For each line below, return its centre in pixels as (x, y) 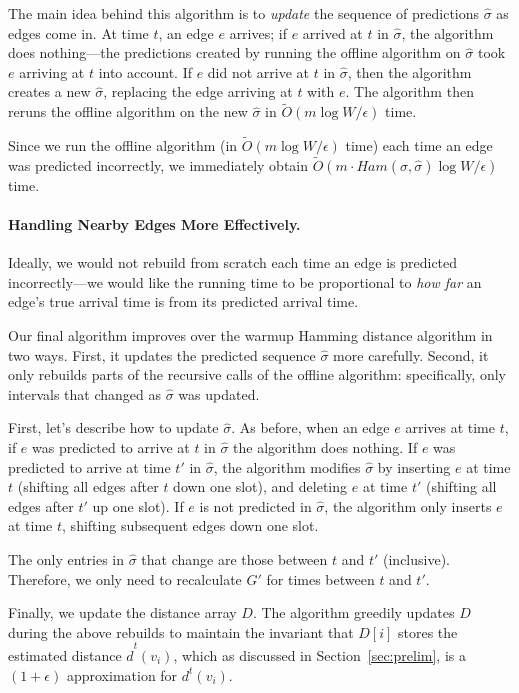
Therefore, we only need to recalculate (125, 578)
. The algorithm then (409, 91)
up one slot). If (138, 505)
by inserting (414, 466)
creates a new (49, 91)
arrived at (332, 32)
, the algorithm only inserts (408, 505)
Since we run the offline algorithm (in (123, 145)
